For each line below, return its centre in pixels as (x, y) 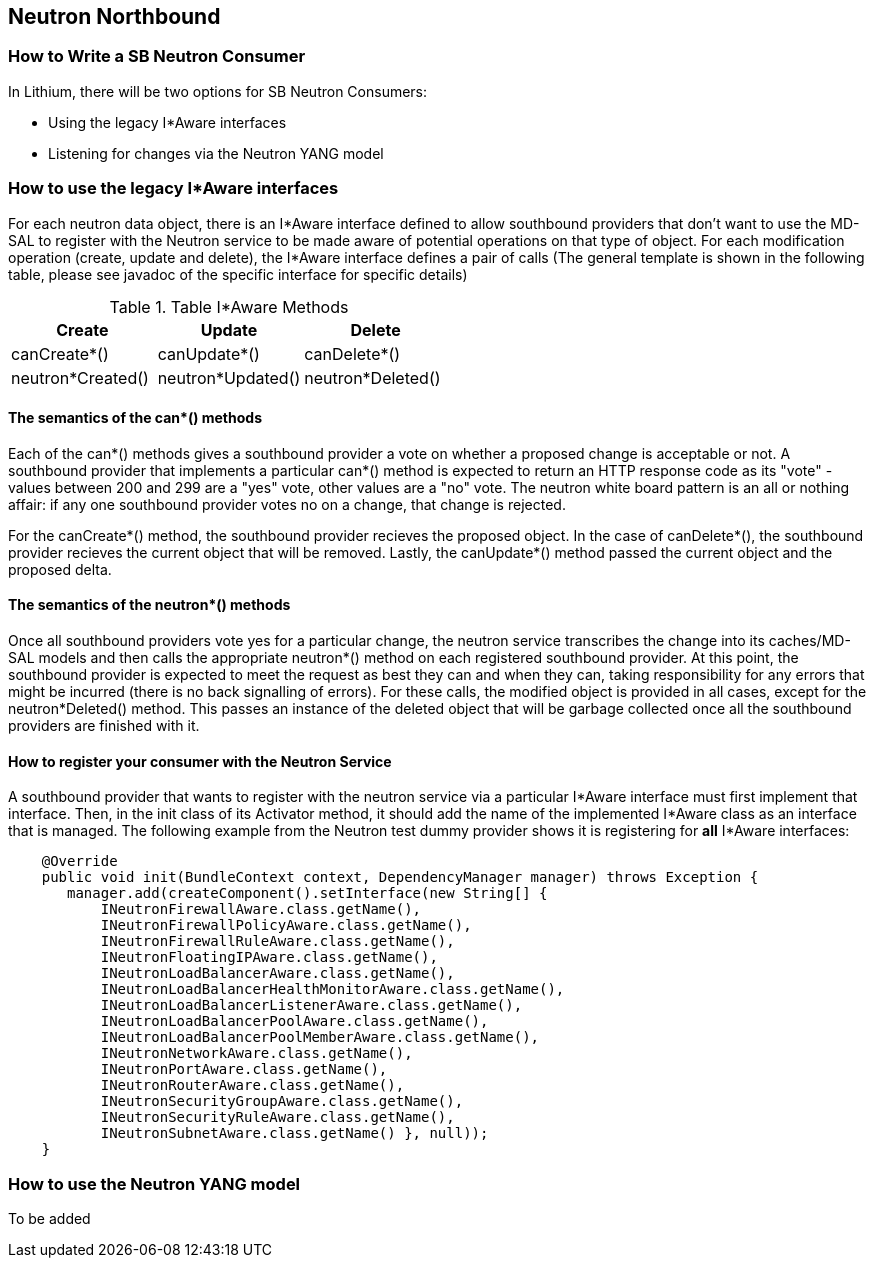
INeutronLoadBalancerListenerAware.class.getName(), (311, 1005)
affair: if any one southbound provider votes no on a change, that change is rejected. (287, 504)
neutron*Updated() (229, 377)
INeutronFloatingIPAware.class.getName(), (269, 957)
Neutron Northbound (114, 16)
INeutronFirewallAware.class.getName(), (261, 909)
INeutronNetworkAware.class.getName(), (256, 1053)
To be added (49, 1218)
